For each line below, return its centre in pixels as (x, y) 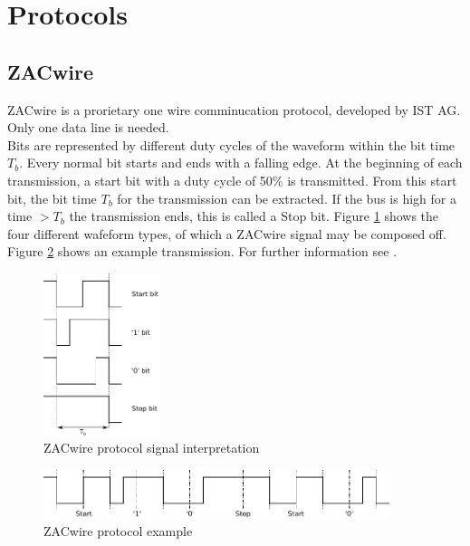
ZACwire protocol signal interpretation (152, 448)
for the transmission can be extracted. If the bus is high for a (287, 198)
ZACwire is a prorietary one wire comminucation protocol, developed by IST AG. (234, 109)
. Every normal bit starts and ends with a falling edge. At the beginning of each (241, 163)
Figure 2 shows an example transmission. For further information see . (202, 251)
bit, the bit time (52, 198)
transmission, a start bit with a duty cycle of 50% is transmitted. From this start (232, 180)
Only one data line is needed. (88, 127)
